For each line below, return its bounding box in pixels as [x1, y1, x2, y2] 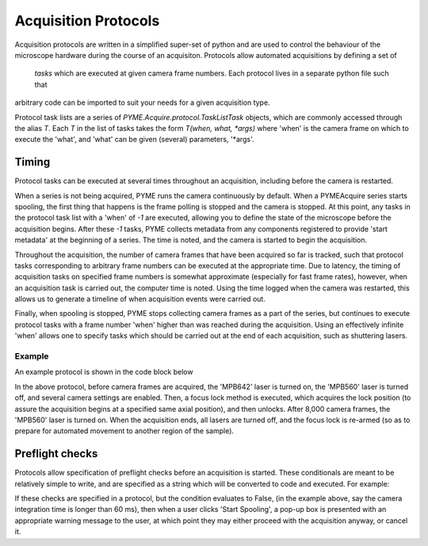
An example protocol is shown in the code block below [14, 367, 193, 377]
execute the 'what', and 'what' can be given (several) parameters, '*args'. [14, 135, 254, 144]
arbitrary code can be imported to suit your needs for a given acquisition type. [14, 98, 270, 107]
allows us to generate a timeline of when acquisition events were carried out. [14, 294, 266, 304]
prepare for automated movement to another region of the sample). [14, 426, 234, 436]
